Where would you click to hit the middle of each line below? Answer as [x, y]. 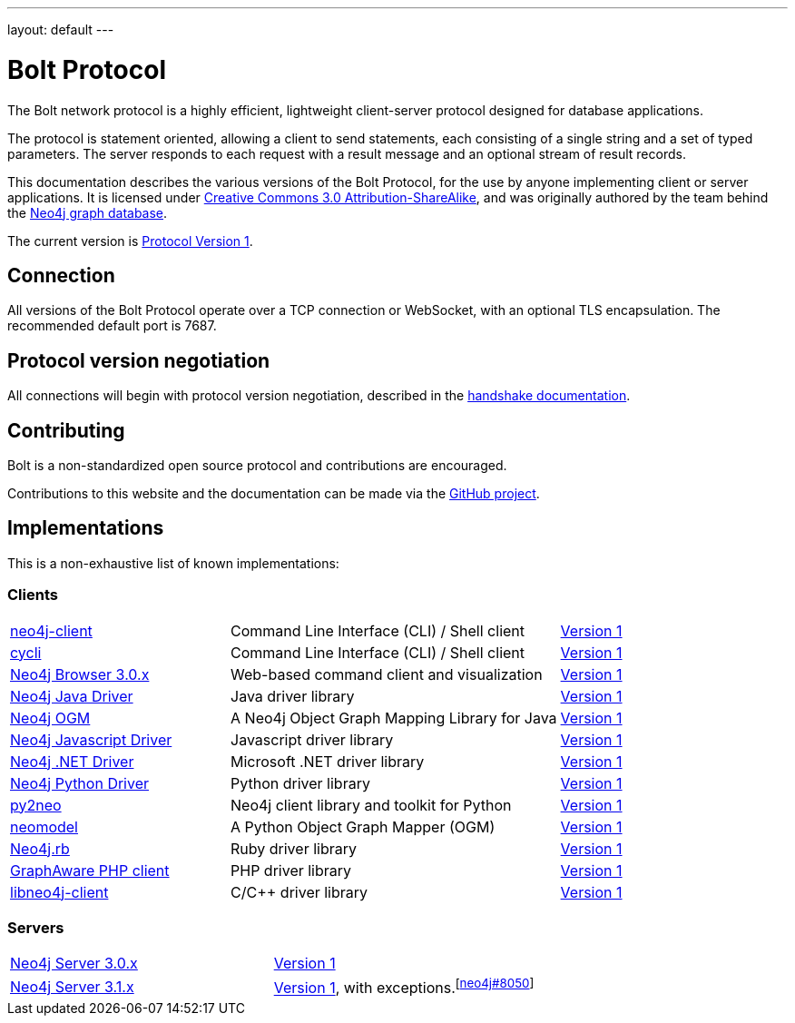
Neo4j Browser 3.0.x [80, 674]
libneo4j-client [59, 892]
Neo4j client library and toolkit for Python [371, 805]
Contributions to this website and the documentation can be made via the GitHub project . [274, 494]
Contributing [66, 430]
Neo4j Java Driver [72, 696]
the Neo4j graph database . [88, 212]
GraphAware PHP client [90, 870]
